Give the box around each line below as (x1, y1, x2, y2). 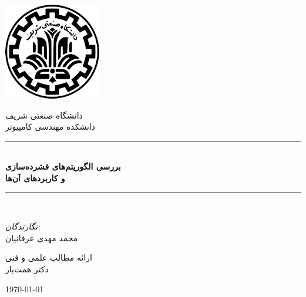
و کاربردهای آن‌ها (5, 171, 65, 184)
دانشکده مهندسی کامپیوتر (5, 120, 95, 133)
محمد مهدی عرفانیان (5, 231, 78, 244)
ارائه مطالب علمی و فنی (5, 251, 92, 264)
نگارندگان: (5, 220, 41, 232)
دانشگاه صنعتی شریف (5, 109, 83, 121)
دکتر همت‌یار (5, 262, 49, 275)
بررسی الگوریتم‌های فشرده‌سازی (5, 160, 121, 173)
